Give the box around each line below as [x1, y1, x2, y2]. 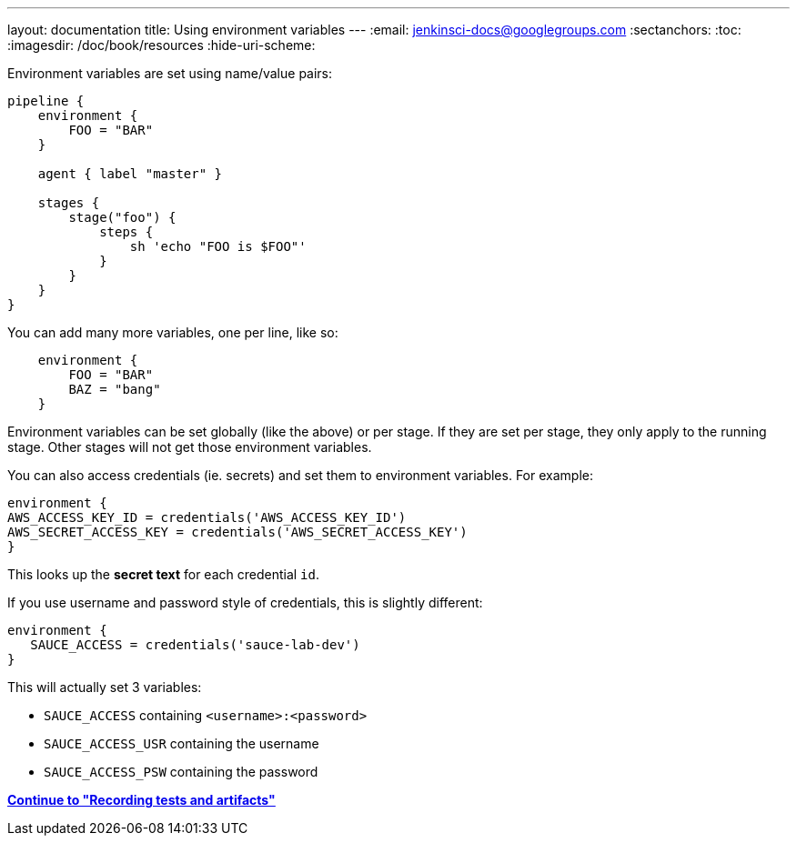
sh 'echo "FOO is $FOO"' [129, 239, 307, 254]
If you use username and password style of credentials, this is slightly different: [7, 595, 483, 610]
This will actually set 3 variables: [7, 679, 202, 695]
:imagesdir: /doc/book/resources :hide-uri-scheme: [7, 37, 316, 53]
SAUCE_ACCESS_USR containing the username [44, 736, 319, 751]
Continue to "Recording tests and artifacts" [7, 792, 276, 808]
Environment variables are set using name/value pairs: [7, 65, 333, 81]
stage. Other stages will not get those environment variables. [7, 439, 372, 455]
